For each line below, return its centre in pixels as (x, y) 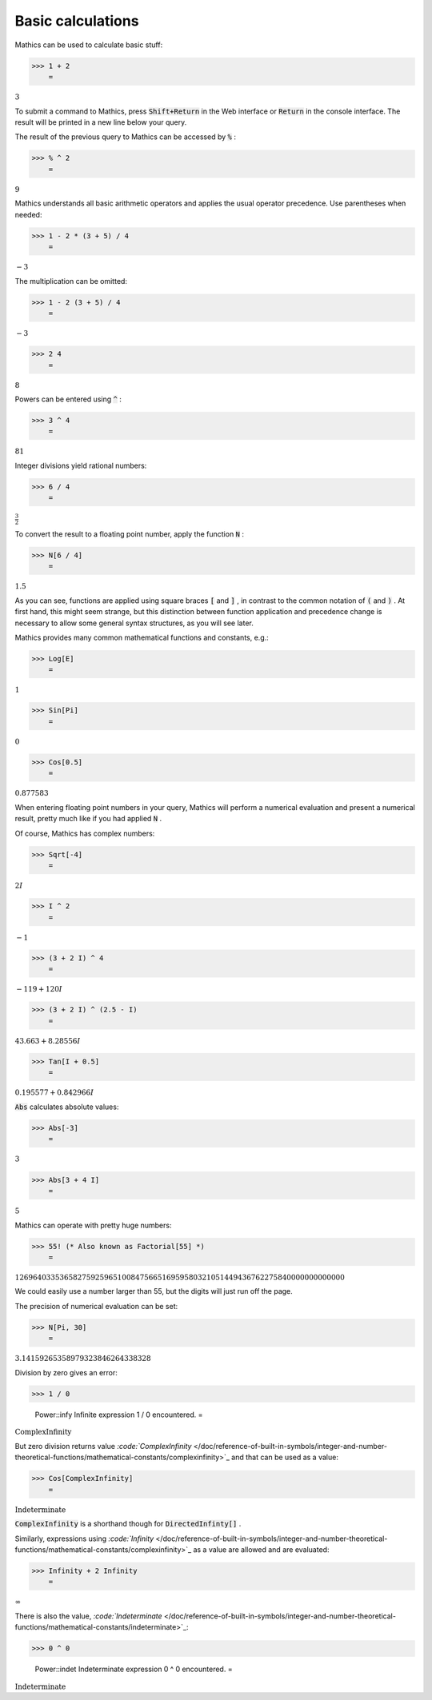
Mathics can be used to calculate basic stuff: (89, 45)
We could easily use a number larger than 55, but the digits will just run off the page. (154, 1291)
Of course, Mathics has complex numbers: (85, 833)
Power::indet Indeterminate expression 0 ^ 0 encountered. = (134, 1669)
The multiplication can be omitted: (71, 281)
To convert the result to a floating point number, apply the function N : (129, 534)
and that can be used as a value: (285, 1457)
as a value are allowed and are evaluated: (261, 1549)
